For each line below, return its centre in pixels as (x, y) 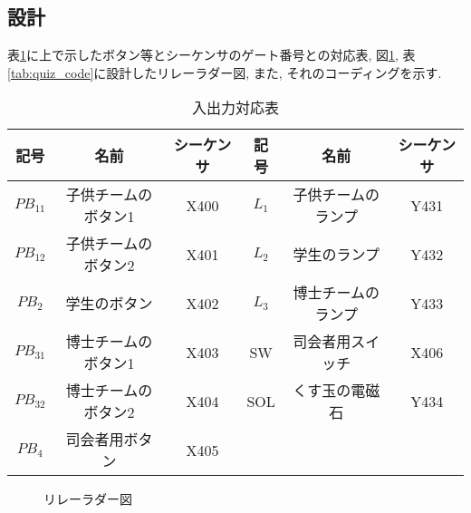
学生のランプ (336, 255)
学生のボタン (109, 304)
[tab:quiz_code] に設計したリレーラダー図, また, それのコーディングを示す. (225, 72)
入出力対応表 (235, 108)
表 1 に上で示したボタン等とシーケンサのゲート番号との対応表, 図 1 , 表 (211, 55)
